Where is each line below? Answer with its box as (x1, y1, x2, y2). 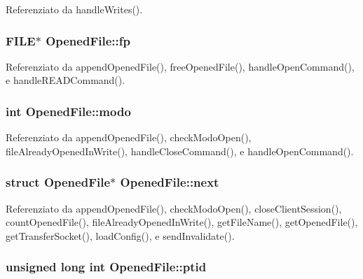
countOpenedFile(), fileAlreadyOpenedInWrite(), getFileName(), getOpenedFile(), (6, 215, 358, 229)
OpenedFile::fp (46, 31, 130, 49)
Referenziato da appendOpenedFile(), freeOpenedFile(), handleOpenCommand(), (6, 59, 355, 73)
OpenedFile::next (120, 173, 219, 191)
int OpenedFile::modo (6, 102, 131, 120)
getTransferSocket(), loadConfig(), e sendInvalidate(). (6, 228, 235, 243)
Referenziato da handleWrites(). (6, 2, 143, 16)
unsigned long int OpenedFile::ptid (6, 258, 207, 276)
